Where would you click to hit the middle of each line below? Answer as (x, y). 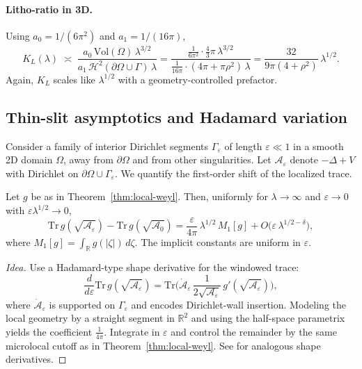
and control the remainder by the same (254, 331)
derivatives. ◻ (36, 359)
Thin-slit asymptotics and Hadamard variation (176, 116)
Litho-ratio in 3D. (49, 9)
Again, (20, 79)
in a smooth (318, 146)
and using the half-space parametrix (268, 318)
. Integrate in (132, 331)
